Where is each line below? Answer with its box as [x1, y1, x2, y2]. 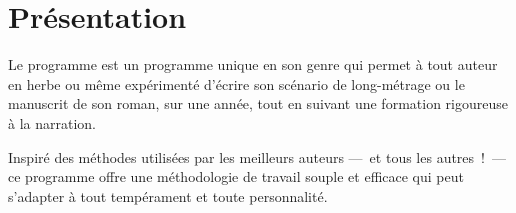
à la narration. [8, 112, 96, 133]
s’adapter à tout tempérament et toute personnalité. [8, 185, 328, 206]
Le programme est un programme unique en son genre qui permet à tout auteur [8, 54, 498, 75]
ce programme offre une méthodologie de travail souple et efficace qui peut [8, 166, 464, 187]
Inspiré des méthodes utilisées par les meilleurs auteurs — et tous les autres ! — [8, 146, 506, 167]
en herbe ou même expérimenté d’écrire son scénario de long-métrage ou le [8, 73, 465, 94]
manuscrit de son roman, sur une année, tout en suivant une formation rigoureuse [8, 93, 508, 114]
